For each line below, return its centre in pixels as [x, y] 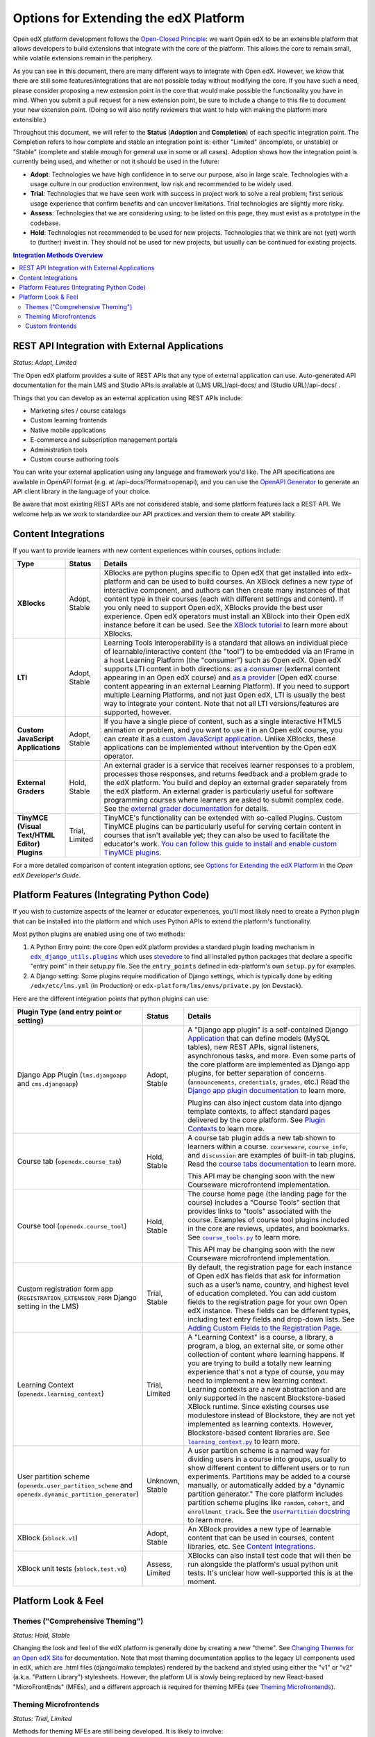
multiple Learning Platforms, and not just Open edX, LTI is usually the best [225, 695]
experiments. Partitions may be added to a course [269, 1476]
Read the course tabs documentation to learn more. [272, 1164]
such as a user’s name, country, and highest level [268, 1284]
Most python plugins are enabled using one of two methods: [99, 934]
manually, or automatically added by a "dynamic [266, 1485]
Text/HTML [36, 835]
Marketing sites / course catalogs [78, 411]
